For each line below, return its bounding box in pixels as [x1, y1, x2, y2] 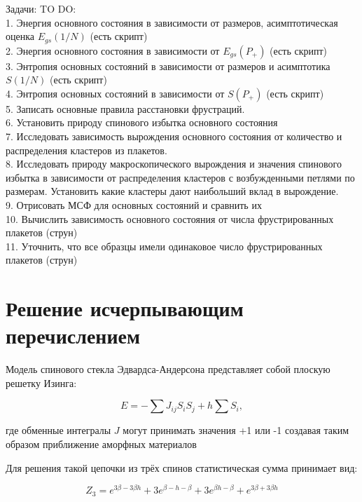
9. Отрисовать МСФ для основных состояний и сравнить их [6, 197, 262, 212]
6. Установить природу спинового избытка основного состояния [6, 115, 278, 130]
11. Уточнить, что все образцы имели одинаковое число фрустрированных [6, 238, 323, 253]
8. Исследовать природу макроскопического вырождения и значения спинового [6, 156, 342, 171]
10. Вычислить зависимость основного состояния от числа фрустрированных [6, 211, 334, 226]
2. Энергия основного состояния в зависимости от [6, 43, 220, 57]
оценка [6, 29, 35, 43]
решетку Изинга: [6, 375, 77, 390]
